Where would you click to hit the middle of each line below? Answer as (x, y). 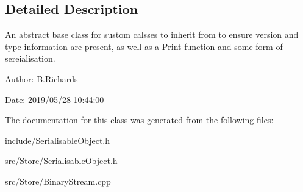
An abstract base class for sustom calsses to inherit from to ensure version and (152, 34)
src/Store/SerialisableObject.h (61, 161)
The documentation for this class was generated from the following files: (139, 120)
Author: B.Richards (41, 78)
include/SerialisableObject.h (58, 140)
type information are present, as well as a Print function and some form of (144, 46)
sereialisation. (30, 58)
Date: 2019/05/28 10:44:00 (55, 99)
